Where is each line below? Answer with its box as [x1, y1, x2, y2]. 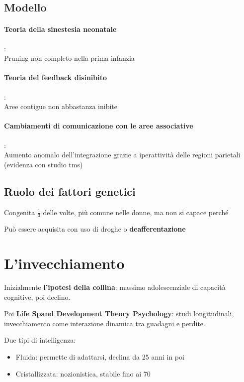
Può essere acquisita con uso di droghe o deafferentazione [4, 224, 186, 234]
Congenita [4, 207, 35, 217]
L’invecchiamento [4, 253, 125, 273]
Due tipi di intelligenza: [4, 335, 76, 345]
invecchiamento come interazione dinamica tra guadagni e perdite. [4, 318, 205, 328]
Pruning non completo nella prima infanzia [4, 53, 135, 63]
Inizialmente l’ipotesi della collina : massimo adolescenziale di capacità [4, 282, 226, 292]
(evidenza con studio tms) [4, 159, 83, 169]
